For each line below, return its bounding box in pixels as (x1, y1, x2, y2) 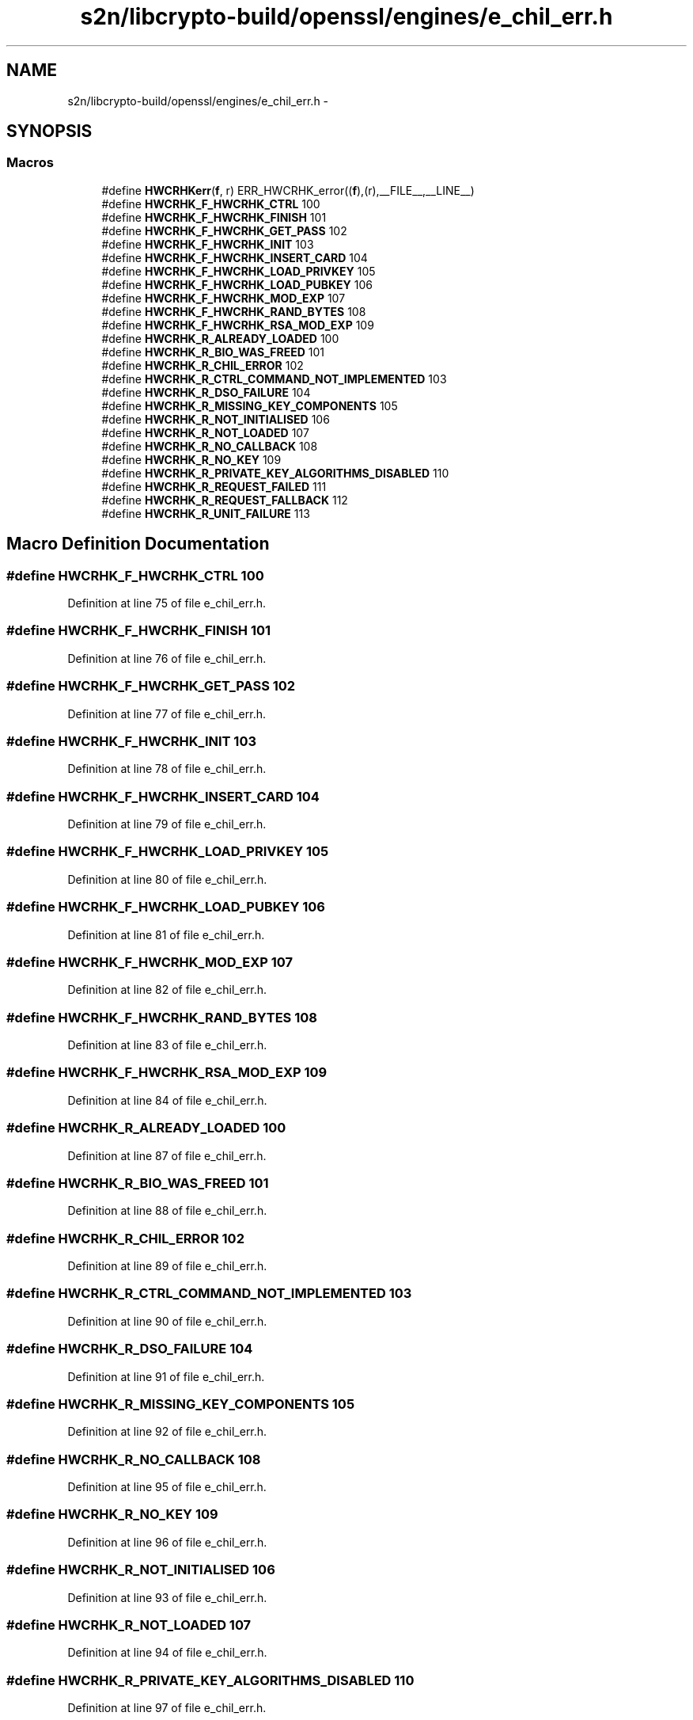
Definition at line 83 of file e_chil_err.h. (67, 1038, 267, 1052)
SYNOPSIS (6, 121, 93, 142)
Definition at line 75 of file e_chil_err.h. (67, 596, 266, 611)
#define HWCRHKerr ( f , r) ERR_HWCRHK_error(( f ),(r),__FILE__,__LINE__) (101, 183, 475, 197)
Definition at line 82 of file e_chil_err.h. (67, 983, 267, 997)
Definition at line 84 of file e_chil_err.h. (67, 1093, 267, 1107)
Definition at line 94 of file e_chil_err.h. (67, 1646, 267, 1660)
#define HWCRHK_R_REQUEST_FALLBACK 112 (101, 493, 348, 507)
